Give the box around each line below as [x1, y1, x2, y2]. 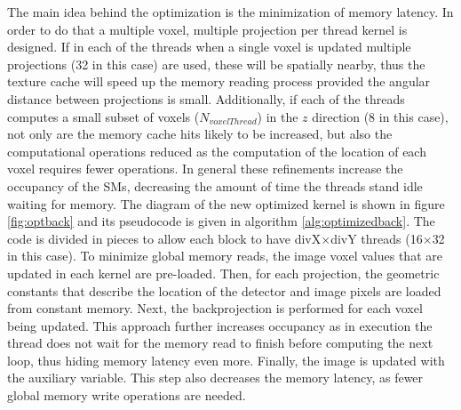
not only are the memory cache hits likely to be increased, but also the [7, 125, 393, 143]
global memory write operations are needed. [7, 386, 246, 405]
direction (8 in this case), [312, 107, 449, 125]
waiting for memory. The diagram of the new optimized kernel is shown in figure [7, 194, 445, 213]
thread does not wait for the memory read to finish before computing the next [7, 334, 433, 352]
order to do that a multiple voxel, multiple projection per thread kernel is [7, 20, 408, 38]
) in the [257, 107, 298, 125]
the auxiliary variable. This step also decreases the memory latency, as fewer [7, 368, 424, 387]
